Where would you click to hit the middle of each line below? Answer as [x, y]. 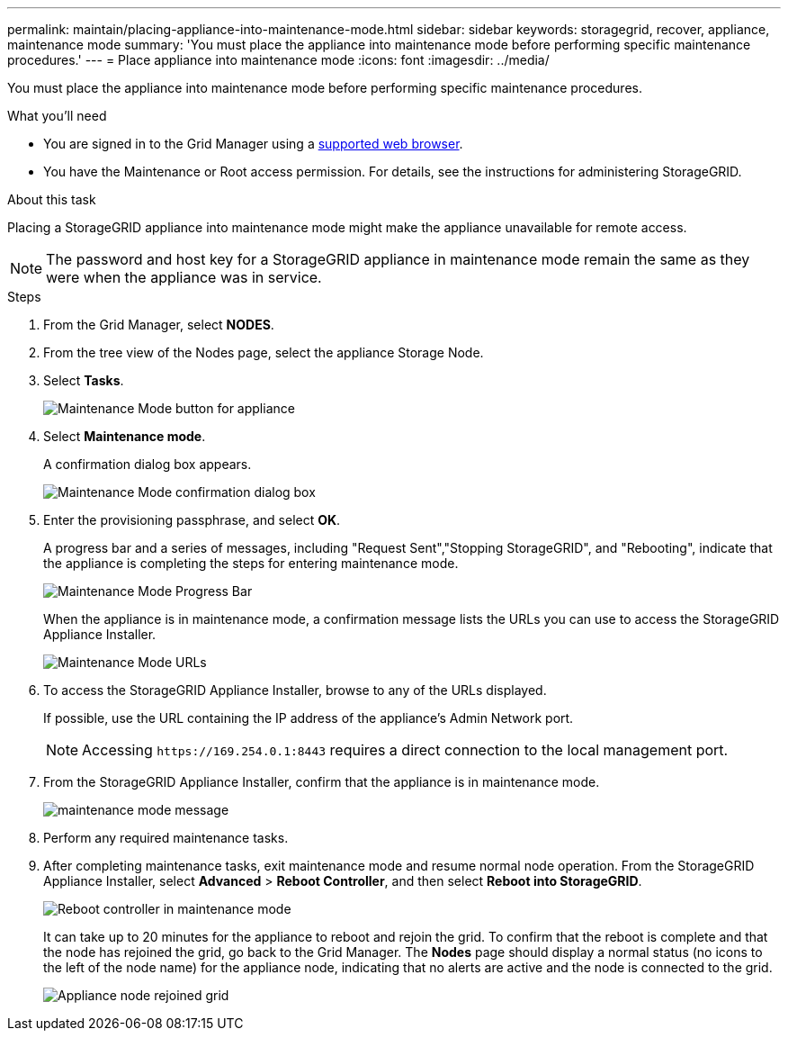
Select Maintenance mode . [125, 436]
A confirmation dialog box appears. [148, 464]
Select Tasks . [84, 380]
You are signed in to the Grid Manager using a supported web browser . [253, 144]
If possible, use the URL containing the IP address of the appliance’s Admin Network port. [309, 718]
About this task [52, 199]
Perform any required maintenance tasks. [166, 838]
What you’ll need [57, 116]
